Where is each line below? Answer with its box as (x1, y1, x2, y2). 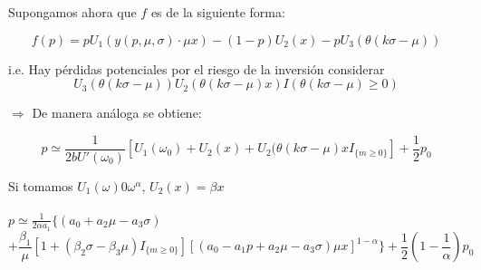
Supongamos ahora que (8, 3, 137, 21)
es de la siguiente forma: (150, 3, 285, 21)
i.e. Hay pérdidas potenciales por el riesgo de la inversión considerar (8, 59, 385, 78)
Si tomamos (8, 176, 73, 195)
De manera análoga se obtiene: (32, 103, 202, 122)
